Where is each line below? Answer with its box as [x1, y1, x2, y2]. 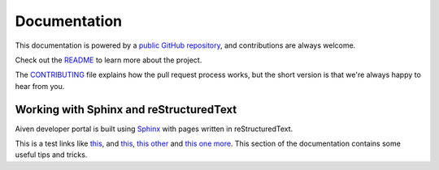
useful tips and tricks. [15, 150, 88, 159]
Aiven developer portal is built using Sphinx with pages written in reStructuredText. [15, 124, 293, 134]
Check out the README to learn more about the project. [15, 55, 202, 65]
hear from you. [15, 81, 65, 91]
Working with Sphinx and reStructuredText [15, 102, 237, 117]
